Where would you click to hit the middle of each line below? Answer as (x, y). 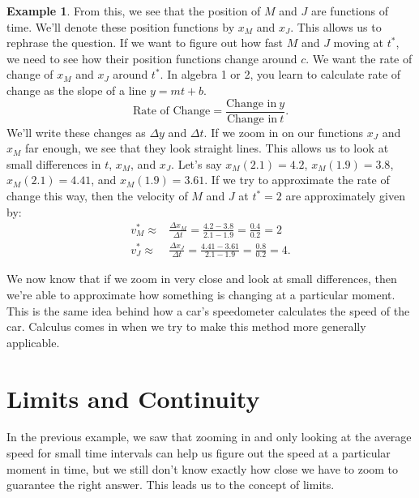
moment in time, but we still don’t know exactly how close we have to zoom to (203, 468)
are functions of (350, 11)
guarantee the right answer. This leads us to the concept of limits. (171, 485)
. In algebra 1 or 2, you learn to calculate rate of (280, 74)
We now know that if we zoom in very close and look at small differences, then (202, 279)
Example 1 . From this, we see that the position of (134, 11)
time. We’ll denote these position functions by (121, 26)
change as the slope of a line (77, 90)
